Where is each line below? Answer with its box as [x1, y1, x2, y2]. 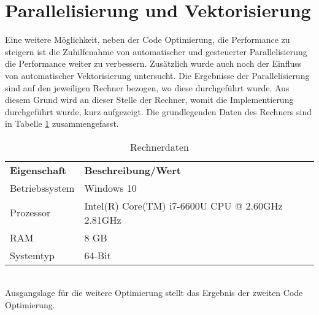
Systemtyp [10, 248, 55, 262]
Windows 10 [84, 180, 137, 195]
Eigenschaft [10, 162, 66, 177]
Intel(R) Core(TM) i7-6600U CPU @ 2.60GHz [84, 198, 283, 213]
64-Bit [84, 248, 111, 262]
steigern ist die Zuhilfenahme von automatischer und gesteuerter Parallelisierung [5, 45, 307, 58]
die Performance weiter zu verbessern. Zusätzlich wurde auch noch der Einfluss [5, 57, 302, 70]
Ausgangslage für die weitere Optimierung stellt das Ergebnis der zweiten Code [5, 286, 303, 299]
